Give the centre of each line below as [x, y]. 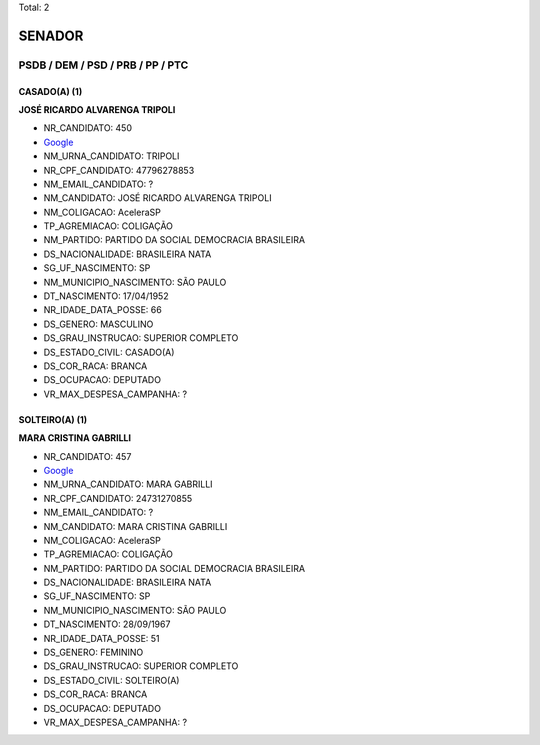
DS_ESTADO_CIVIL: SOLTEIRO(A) [111, 680]
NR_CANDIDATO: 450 [87, 128]
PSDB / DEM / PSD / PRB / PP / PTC [103, 65]
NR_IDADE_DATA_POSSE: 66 [102, 310]
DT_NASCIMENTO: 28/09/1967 [107, 624]
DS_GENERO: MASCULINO [98, 324]
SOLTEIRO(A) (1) [53, 419]
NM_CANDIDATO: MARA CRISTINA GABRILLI [135, 526]
